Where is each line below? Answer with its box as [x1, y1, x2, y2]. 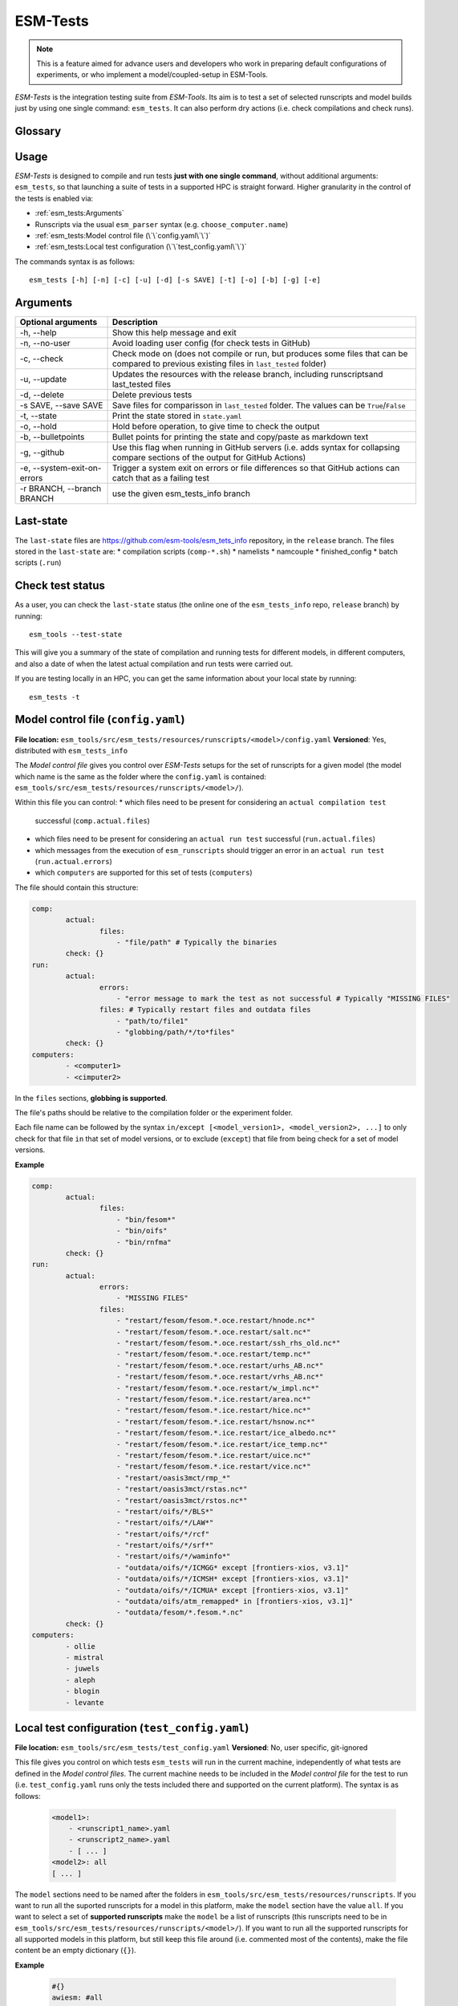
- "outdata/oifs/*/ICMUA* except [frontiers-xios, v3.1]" [116, 1586, 349, 1594]
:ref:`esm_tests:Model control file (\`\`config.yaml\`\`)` [34, 230, 212, 240]
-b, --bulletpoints [19, 432, 85, 443]
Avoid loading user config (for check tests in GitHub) [111, 338, 310, 349]
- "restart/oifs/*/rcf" [116, 1529, 210, 1538]
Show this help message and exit [111, 327, 237, 339]
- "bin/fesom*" [116, 1215, 176, 1224]
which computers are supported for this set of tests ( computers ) [34, 867, 253, 878]
